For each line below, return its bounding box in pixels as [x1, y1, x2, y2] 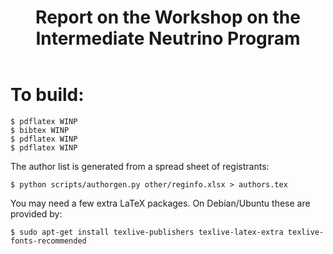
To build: [10, 84, 85, 106]
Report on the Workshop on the [35, 6, 301, 29]
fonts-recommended [10, 236, 87, 246]
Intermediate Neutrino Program [35, 27, 301, 50]
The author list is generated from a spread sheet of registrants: [10, 160, 270, 172]
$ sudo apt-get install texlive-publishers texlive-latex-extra [10, 227, 284, 237]
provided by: [10, 207, 63, 220]
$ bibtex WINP [10, 125, 70, 135]
